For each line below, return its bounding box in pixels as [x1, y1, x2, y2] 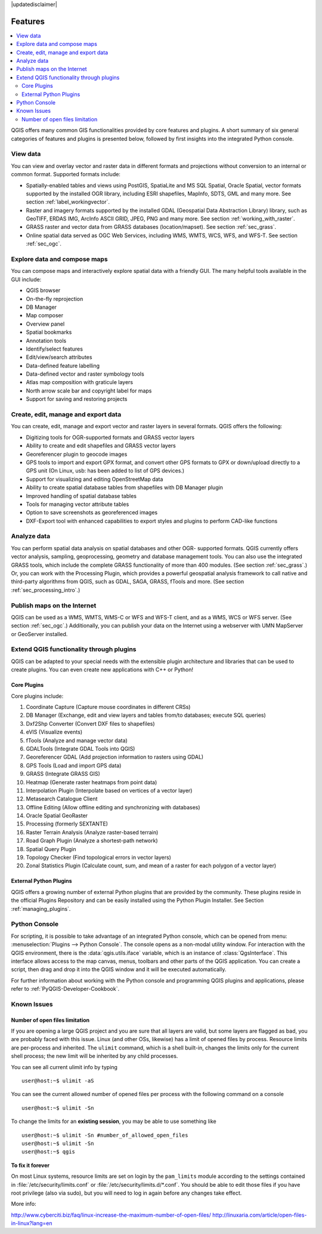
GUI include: [11, 275, 42, 283]
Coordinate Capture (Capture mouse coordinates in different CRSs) [26, 704, 191, 711]
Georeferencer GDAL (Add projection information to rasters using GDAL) [26, 753, 204, 761]
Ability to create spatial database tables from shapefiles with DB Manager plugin [26, 484, 224, 491]
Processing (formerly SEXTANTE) [26, 820, 109, 827]
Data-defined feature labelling [26, 362, 100, 369]
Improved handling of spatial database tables [26, 492, 137, 499]
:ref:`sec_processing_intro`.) [11, 586, 80, 594]
